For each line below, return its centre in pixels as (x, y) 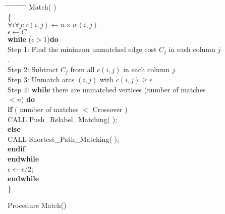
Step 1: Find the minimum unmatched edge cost (82, 49)
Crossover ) (110, 109)
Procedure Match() (37, 205)
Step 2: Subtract (33, 69)
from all (82, 69)
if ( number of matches (43, 109)
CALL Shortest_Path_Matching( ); (63, 139)
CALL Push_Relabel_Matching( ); (63, 119)
